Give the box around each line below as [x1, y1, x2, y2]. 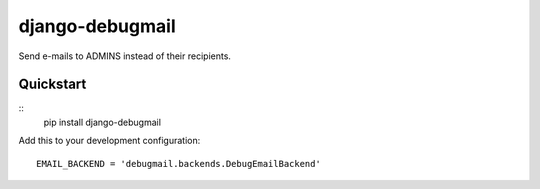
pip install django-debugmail [43, 116, 162, 128]
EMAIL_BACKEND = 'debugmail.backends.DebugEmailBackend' [36, 158, 322, 169]
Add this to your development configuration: [18, 135, 201, 147]
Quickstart [18, 76, 87, 93]
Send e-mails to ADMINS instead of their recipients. [18, 50, 232, 62]
